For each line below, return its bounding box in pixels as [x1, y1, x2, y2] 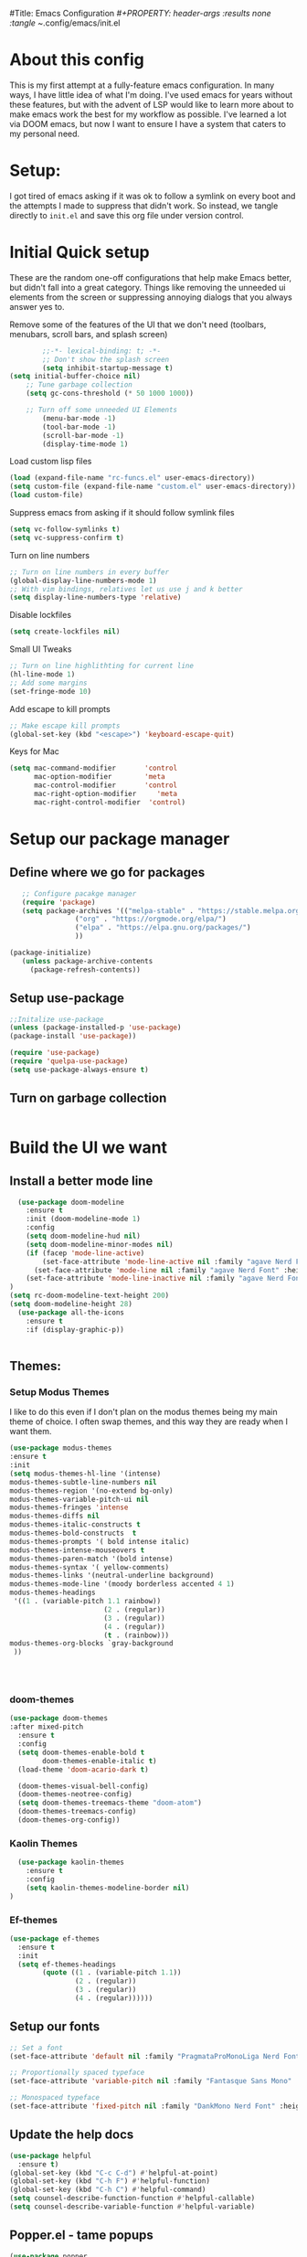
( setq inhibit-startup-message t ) [42, 363, 174, 373]
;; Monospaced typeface [9, 2093, 101, 2103]
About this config [9, 49, 144, 70]
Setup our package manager [9, 829, 230, 849]
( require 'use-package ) [9, 1049, 101, 1058]
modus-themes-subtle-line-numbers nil [9, 1477, 157, 1486]
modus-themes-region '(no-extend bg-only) [9, 1485, 174, 1496]
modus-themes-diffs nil [9, 1512, 101, 1521]
